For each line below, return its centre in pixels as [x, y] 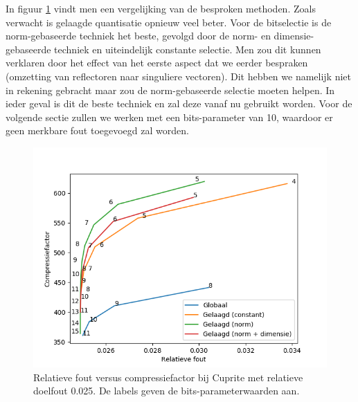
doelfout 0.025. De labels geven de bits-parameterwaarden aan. [167, 391]
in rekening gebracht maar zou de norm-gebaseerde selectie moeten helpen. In [170, 90]
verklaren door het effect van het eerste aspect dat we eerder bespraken [157, 63]
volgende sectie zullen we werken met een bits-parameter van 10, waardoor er [169, 117]
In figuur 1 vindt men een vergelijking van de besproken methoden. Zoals [161, 8]
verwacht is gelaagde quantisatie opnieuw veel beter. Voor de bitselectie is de [169, 22]
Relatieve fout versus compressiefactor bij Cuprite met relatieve [168, 377]
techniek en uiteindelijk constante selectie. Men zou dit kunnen [188, 49]
